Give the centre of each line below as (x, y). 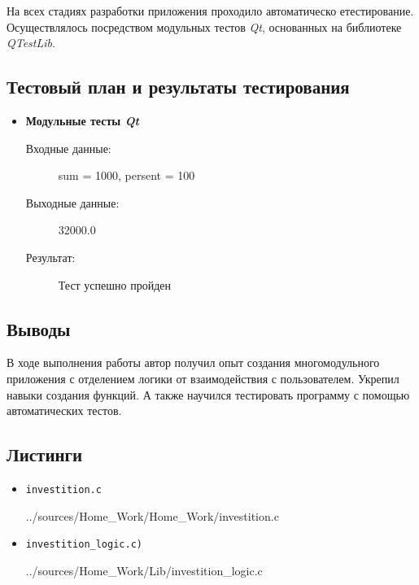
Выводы (39, 328)
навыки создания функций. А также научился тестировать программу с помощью (208, 394)
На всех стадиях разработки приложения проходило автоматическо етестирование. (210, 11)
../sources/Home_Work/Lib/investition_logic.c (144, 570)
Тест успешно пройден (115, 284)
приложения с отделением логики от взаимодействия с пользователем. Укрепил (203, 378)
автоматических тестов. (64, 410)
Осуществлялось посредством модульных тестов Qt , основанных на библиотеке (204, 26)
